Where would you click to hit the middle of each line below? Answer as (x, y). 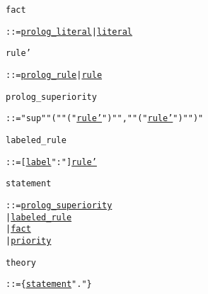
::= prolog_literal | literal (69, 32)
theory (21, 262)
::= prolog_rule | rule (54, 75)
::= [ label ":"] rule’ (51, 162)
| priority (29, 241)
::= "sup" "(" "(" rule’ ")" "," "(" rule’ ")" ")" (105, 119)
